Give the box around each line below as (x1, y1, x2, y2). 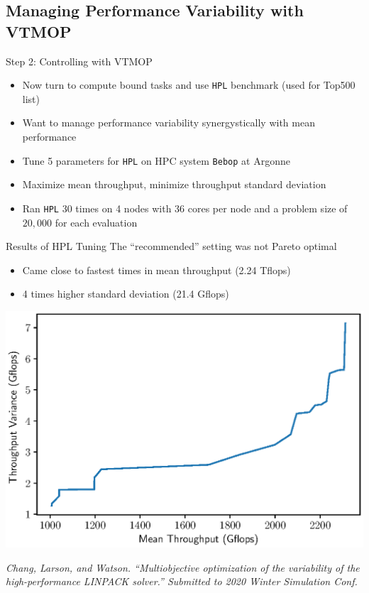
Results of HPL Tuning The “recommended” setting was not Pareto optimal (6, 239, 337, 254)
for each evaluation (55, 214, 138, 229)
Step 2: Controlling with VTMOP (6, 53, 153, 68)
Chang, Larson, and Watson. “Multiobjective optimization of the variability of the (6, 560, 360, 575)
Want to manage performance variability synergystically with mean (22, 115, 315, 130)
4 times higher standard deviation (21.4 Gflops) (22, 286, 229, 301)
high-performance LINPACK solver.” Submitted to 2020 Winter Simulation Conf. (6, 574, 358, 589)
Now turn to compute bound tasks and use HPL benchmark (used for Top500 (22, 77, 356, 92)
